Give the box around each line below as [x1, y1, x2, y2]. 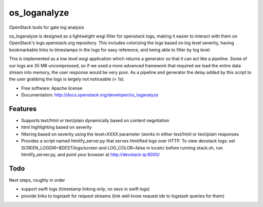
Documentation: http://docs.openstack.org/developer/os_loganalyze [21, 92, 158, 98]
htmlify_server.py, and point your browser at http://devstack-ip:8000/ [21, 151, 160, 157]
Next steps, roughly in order [9, 177, 65, 183]
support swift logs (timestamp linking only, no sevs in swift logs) [21, 186, 150, 192]
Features [9, 105, 37, 113]
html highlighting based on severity [21, 124, 92, 130]
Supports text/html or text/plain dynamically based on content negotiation [21, 117, 169, 123]
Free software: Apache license [21, 85, 83, 91]
